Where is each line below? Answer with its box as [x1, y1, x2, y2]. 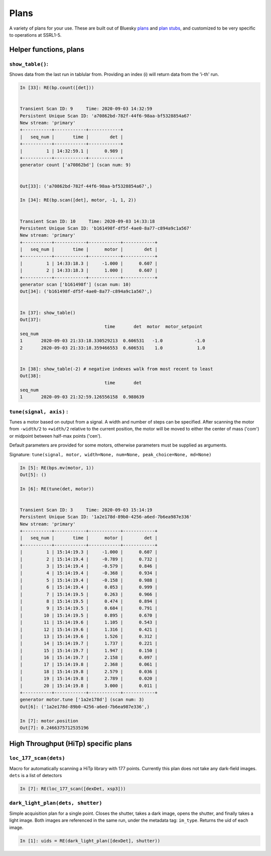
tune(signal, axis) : [9, 408, 68, 415]
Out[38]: [20, 373, 42, 379]
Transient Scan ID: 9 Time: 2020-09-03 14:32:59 [20, 106, 153, 112]
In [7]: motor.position [20, 718, 79, 723]
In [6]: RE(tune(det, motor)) [20, 486, 94, 492]
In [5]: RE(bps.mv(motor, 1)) [20, 465, 94, 471]
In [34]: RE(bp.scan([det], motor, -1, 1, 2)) [20, 197, 137, 203]
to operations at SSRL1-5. [9, 32, 62, 38]
